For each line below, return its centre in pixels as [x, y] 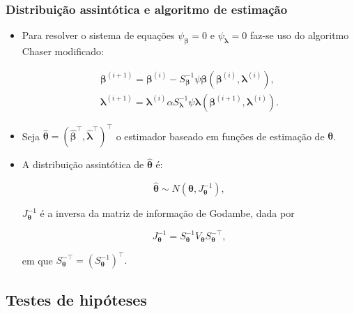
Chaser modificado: [63, 51]
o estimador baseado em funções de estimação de [220, 136]
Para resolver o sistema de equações [98, 35]
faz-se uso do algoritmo [299, 35]
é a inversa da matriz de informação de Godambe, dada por [167, 213]
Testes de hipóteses [76, 299]
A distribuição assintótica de [83, 164]
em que [37, 260]
